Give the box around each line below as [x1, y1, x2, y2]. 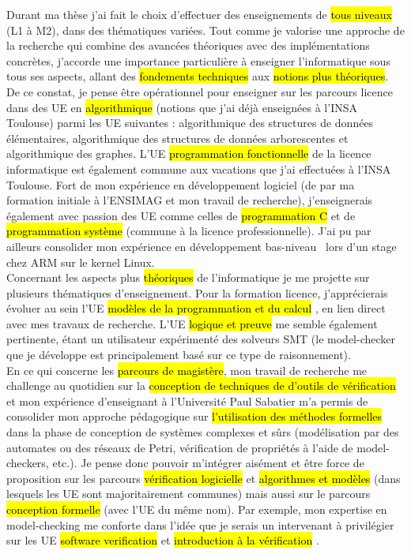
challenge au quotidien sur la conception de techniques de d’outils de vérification [6, 377, 396, 394]
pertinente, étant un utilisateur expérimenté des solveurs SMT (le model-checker [6, 331, 396, 347]
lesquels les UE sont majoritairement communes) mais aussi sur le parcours [6, 485, 371, 502]
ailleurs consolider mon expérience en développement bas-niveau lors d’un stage [6, 238, 397, 254]
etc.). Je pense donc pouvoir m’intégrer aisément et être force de [52, 455, 364, 471]
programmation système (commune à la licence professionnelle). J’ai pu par [6, 223, 371, 239]
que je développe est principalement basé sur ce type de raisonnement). [6, 346, 351, 363]
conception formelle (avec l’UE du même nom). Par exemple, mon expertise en [6, 501, 387, 517]
